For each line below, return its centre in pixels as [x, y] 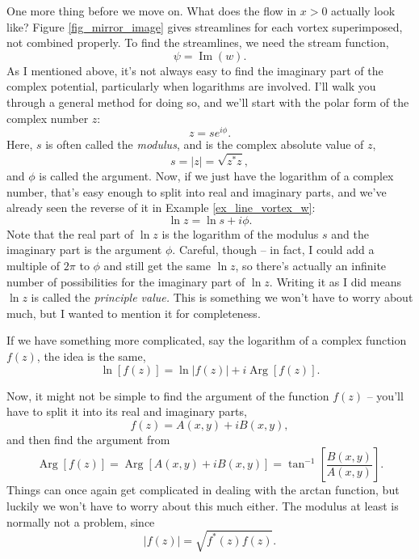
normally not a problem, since [81, 521]
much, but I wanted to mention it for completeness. [134, 313]
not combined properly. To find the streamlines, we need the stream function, [198, 42]
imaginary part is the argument [84, 250]
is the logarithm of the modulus [240, 233]
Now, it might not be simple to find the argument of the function [168, 395]
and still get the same [157, 265]
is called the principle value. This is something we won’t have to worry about [222, 297]
